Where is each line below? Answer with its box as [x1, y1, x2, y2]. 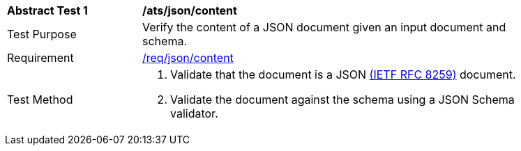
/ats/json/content [142, 3, 237, 17]
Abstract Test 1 [7, 3, 88, 17]
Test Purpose [7, 27, 77, 41]
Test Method [7, 93, 73, 106]
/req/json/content [142, 51, 234, 65]
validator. [170, 106, 218, 120]
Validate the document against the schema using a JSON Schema [170, 93, 515, 106]
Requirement [7, 51, 74, 65]
